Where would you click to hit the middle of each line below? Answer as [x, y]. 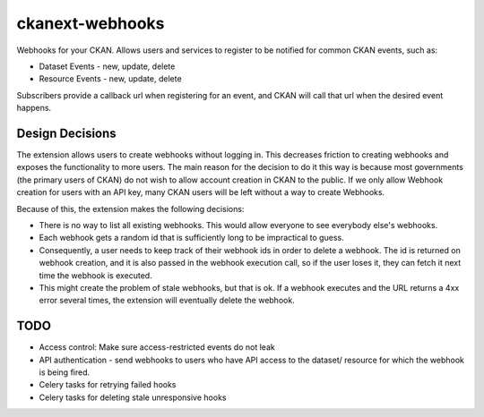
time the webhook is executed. [95, 275]
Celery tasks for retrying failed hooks [108, 385]
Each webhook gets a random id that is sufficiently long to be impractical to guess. [191, 238]
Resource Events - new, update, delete [111, 79]
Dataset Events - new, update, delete [107, 66]
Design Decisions [66, 133]
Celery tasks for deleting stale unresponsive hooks [133, 397]
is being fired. [65, 372]
